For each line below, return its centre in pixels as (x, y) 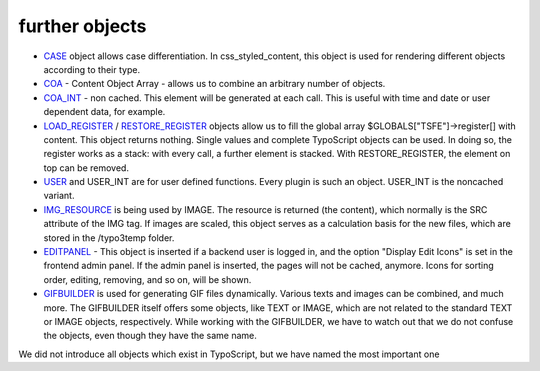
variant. (59, 196)
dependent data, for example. (104, 112)
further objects (82, 26)
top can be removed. (86, 167)
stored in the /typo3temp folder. (109, 237)
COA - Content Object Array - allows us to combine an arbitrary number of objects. (214, 84)
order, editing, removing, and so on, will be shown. (147, 279)
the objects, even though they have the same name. (150, 336)
